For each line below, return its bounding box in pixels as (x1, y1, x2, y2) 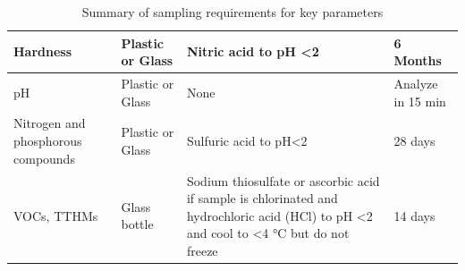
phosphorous (13, 131, 82, 150)
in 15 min (393, 91, 446, 110)
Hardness (13, 42, 72, 61)
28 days (393, 131, 435, 150)
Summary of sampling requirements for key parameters (81, 3, 384, 21)
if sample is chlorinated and (186, 189, 338, 207)
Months (393, 51, 442, 70)
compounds (13, 148, 75, 167)
